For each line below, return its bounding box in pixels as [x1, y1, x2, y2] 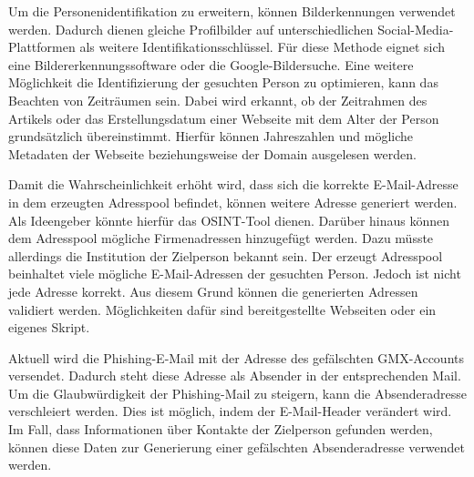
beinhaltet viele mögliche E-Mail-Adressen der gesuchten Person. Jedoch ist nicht [8, 264, 461, 283]
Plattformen [8, 37, 76, 56]
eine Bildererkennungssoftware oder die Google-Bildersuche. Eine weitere [8, 55, 414, 74]
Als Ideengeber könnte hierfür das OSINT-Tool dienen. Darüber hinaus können [8, 210, 450, 229]
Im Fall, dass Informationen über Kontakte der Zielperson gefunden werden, [8, 420, 433, 439]
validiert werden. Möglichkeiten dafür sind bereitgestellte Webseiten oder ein [8, 299, 437, 319]
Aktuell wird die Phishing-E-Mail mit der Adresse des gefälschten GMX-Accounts [8, 348, 464, 367]
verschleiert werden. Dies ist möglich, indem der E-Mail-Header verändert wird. [8, 401, 452, 421]
